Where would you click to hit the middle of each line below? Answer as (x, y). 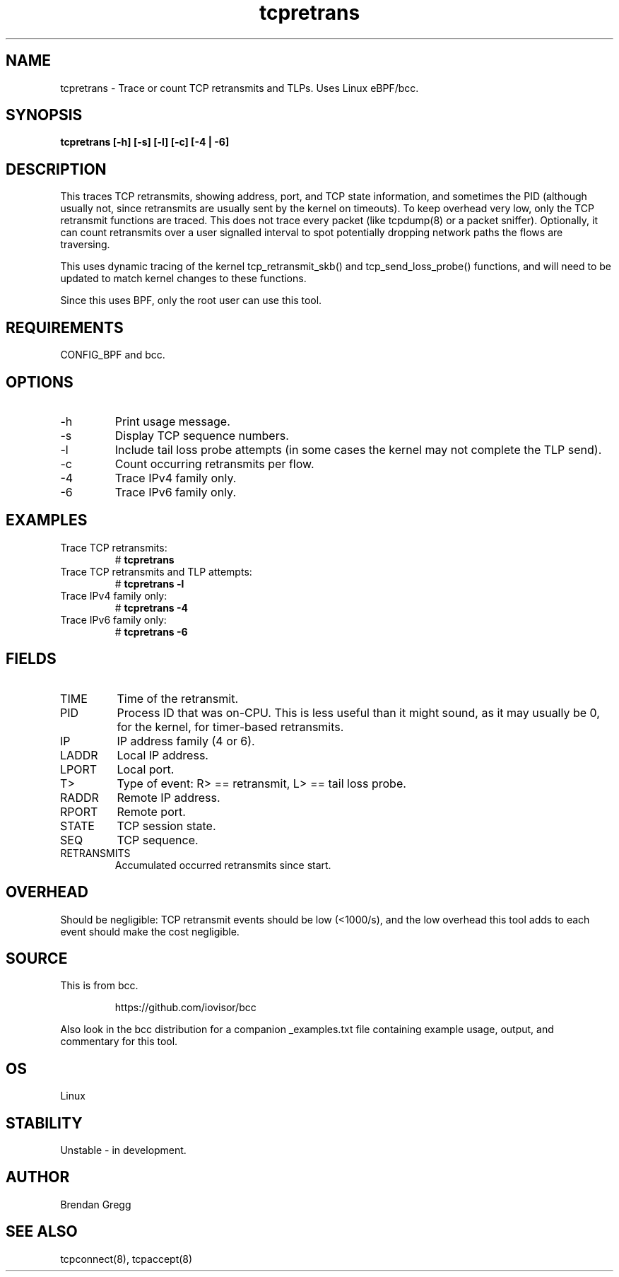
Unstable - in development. (123, 1150)
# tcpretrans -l (149, 583)
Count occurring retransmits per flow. (214, 463)
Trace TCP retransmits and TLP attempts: (156, 571)
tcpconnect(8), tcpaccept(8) (126, 1259)
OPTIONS (40, 382)
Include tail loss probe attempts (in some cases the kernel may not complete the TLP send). (358, 449)
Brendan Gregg (96, 1204)
